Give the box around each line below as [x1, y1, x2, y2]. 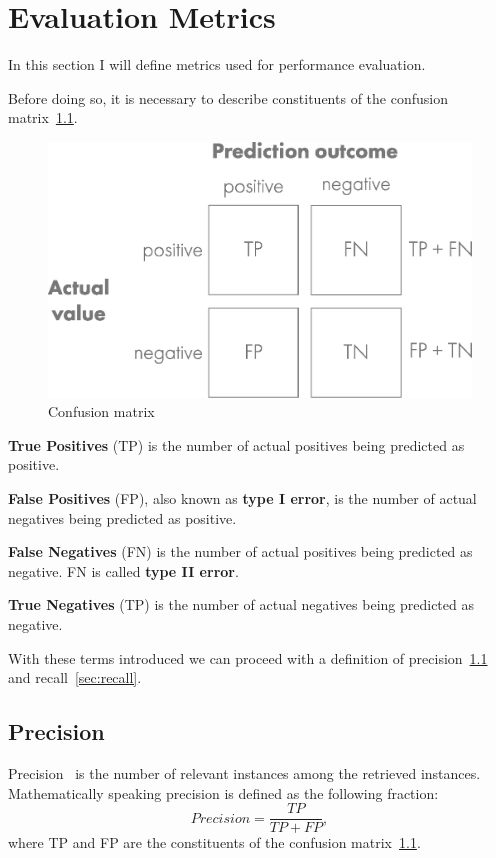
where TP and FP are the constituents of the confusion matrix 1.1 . [8, 832, 421, 853]
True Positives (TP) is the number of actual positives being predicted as [8, 434, 465, 455]
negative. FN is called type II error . [8, 560, 239, 581]
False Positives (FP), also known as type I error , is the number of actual [8, 488, 477, 508]
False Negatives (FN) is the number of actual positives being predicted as [8, 541, 473, 562]
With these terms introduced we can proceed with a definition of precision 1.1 [8, 647, 488, 668]
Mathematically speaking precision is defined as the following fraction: [8, 782, 439, 803]
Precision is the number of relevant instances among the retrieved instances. [8, 762, 481, 783]
